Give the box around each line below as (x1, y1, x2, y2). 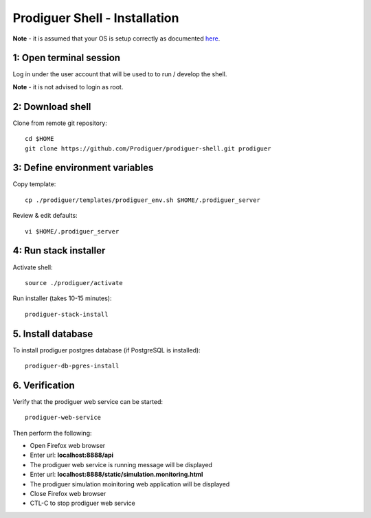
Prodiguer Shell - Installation (12, 10, 179, 25)
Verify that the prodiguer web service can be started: (12, 397, 164, 405)
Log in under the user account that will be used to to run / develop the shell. (12, 70, 227, 78)
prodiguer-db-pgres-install (25, 361, 120, 370)
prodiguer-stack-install (25, 310, 109, 318)
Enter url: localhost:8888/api (30, 451, 113, 460)
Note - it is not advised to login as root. (12, 82, 124, 91)
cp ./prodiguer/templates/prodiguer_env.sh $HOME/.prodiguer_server (25, 196, 260, 204)
